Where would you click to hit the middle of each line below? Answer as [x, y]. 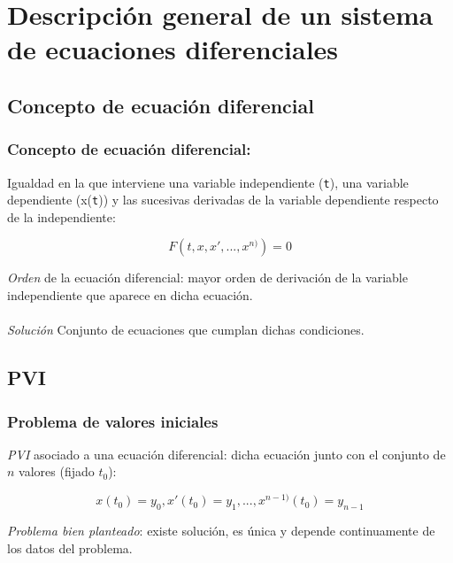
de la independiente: [61, 216]
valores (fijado [57, 471]
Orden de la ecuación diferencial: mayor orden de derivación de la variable [207, 278]
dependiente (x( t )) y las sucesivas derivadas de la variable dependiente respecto [223, 200]
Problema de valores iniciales [113, 421]
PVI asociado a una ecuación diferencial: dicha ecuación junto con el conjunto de [226, 454]
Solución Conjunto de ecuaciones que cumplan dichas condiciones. [186, 330]
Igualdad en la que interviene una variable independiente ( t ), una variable [208, 182]
